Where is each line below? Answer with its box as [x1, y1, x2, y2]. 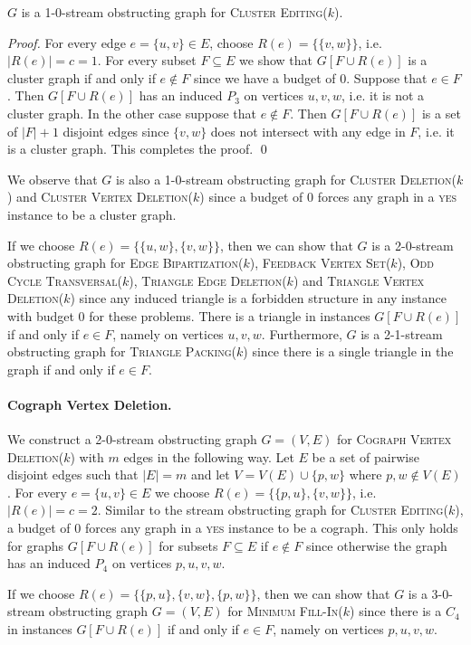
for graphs [7, 536, 64, 555]
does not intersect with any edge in [210, 121, 406, 140]
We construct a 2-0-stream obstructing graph [7, 430, 257, 449]
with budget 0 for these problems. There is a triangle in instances [7, 306, 370, 325]
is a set [421, 103, 461, 122]
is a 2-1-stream [360, 324, 443, 343]
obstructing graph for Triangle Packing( [7, 342, 236, 361]
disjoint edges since [62, 121, 169, 140]
